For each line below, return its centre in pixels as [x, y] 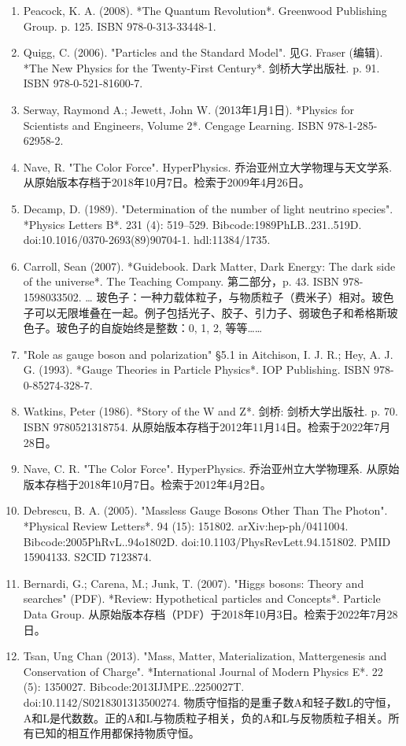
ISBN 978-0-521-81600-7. [83, 83]
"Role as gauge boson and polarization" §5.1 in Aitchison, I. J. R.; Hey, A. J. [208, 354]
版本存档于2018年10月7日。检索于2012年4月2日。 [147, 484]
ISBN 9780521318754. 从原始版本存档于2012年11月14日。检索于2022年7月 [207, 427]
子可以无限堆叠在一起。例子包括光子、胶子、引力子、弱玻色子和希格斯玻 [210, 312]
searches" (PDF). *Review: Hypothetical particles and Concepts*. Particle [202, 598]
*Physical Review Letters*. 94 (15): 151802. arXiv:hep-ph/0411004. [186, 526]
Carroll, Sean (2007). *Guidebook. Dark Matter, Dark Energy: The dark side [209, 266]
